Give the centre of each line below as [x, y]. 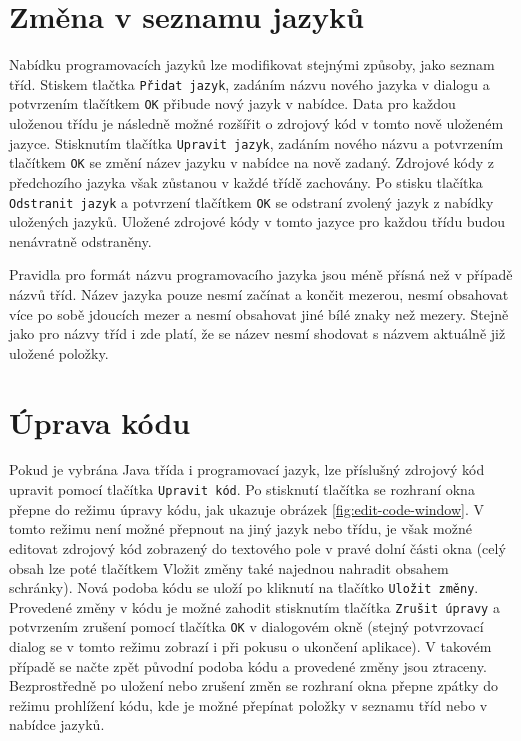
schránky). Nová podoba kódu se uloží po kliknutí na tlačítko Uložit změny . [244, 587]
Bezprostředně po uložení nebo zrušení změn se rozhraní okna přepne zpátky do [254, 685]
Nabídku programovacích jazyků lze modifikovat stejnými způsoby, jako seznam [252, 64]
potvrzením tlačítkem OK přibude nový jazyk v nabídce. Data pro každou [232, 103]
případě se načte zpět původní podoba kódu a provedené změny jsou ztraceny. [248, 665]
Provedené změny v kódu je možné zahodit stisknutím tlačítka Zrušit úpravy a [254, 606]
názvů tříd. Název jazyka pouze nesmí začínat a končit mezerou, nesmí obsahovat [259, 293]
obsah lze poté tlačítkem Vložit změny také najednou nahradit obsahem [229, 567]
